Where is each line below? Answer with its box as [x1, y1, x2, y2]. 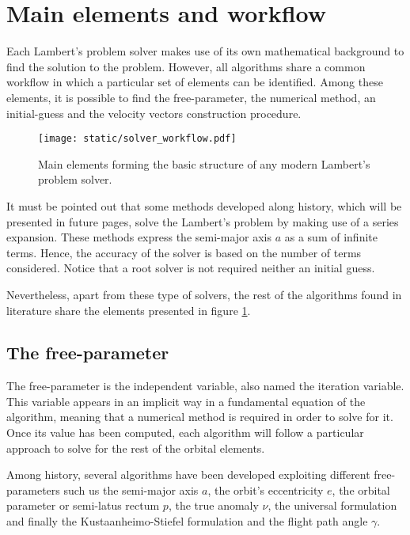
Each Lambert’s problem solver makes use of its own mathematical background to [6, 43, 404, 59]
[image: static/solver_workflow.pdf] [38, 133, 237, 145]
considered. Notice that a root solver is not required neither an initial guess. [6, 260, 375, 276]
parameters [6, 481, 60, 498]
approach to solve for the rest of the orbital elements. [6, 439, 265, 456]
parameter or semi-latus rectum [6, 497, 160, 514]
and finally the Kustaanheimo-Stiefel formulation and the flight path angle [6, 513, 368, 529]
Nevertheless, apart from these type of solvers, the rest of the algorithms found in [6, 286, 402, 302]
